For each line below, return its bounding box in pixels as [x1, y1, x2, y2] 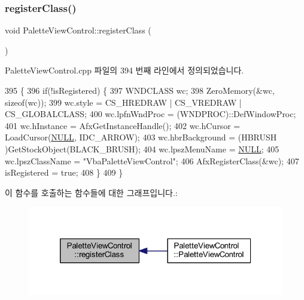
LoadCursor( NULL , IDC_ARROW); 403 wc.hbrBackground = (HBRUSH [5, 131, 277, 143]
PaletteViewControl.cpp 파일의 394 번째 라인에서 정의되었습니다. [5, 64, 244, 76]
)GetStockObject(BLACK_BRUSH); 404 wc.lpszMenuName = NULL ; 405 [5, 142, 279, 155]
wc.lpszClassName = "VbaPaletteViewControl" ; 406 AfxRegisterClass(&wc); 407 [5, 154, 299, 167]
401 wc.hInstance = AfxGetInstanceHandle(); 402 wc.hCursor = [5, 119, 241, 131]
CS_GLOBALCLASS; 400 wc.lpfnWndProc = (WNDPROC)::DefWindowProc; [5, 108, 296, 120]
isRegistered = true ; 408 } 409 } [5, 166, 123, 179]
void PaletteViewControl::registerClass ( [5, 24, 151, 36]
